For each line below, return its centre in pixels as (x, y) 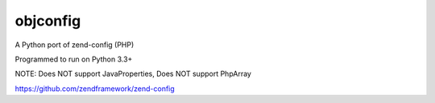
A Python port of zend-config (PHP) (75, 45)
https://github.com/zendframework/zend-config (95, 89)
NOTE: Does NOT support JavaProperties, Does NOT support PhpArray (133, 74)
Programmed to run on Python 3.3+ (74, 59)
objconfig (48, 21)
